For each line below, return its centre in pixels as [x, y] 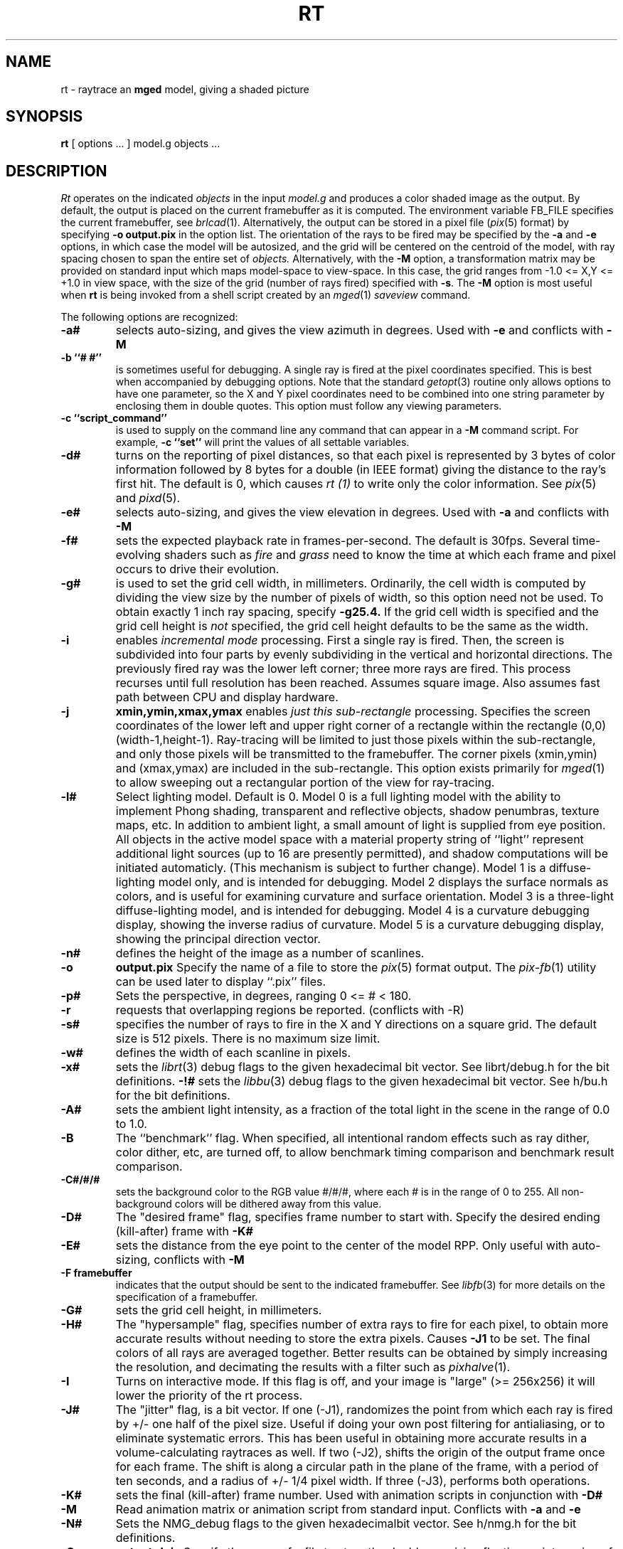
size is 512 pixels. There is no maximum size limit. [248, 1039]
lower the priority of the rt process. [209, 1396]
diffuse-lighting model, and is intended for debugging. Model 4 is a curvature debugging [352, 911]
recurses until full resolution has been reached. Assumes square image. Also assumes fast [358, 683]
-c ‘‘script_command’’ [114, 418]
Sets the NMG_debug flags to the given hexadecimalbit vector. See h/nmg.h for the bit [346, 1524]
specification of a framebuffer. [187, 1297]
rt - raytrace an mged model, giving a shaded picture [185, 89]
